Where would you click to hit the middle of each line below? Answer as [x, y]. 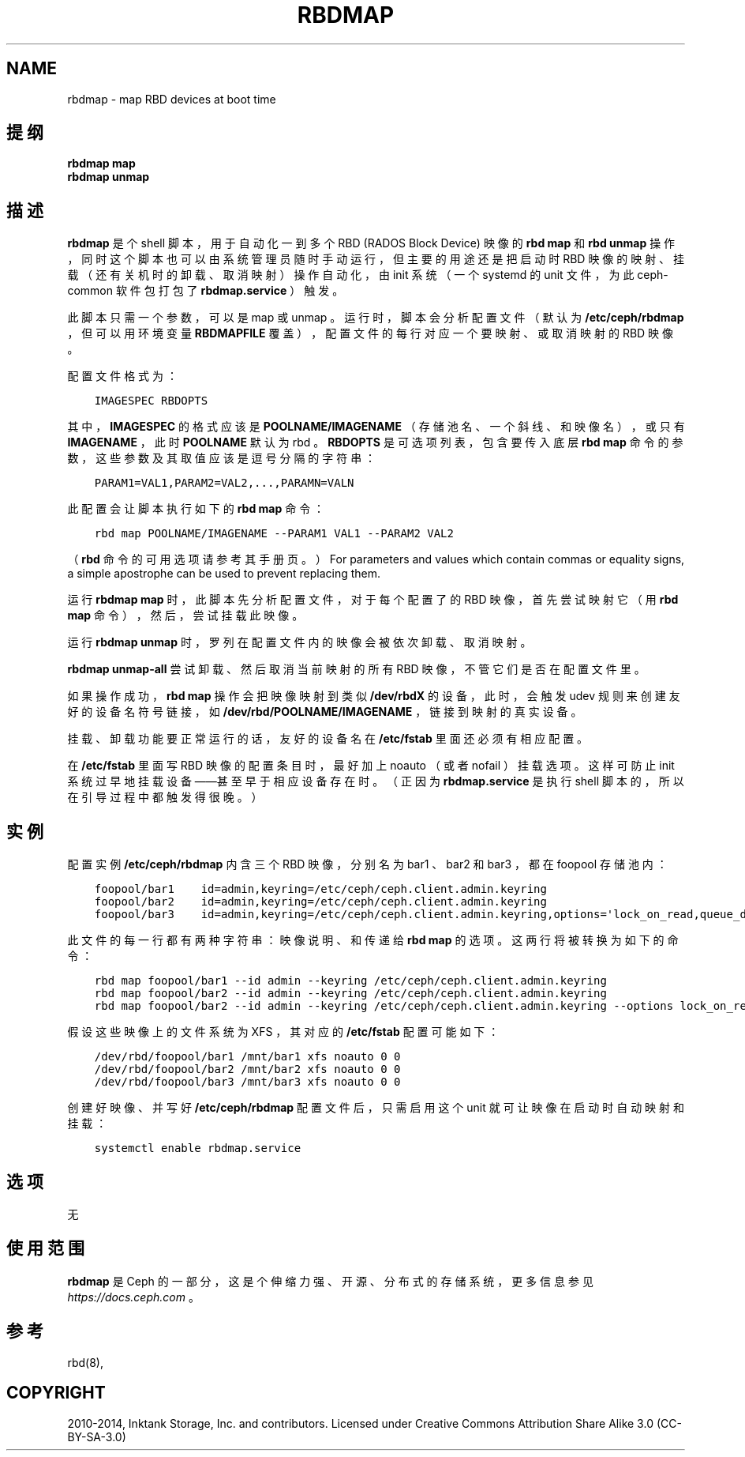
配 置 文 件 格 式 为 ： [122, 376]
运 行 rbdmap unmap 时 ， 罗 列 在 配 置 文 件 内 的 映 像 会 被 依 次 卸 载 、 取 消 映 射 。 [299, 642]
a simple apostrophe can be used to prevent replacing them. [224, 574]
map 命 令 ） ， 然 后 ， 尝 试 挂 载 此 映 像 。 [185, 616]
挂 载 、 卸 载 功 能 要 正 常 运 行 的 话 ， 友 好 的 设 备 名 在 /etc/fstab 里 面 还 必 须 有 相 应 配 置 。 [328, 739]
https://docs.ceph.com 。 [133, 1297]
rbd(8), [85, 1362]
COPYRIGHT [56, 1393]
